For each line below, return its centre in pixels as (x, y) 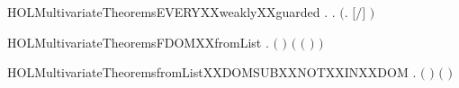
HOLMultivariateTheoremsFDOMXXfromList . (138, 42)
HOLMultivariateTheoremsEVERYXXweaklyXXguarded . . (171, 12)
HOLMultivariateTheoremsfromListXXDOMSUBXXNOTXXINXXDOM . (212, 72)
